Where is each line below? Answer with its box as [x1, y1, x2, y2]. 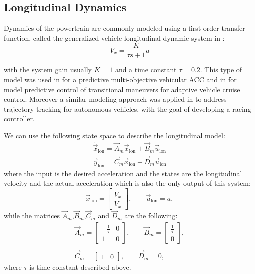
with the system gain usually [4, 64, 92, 75]
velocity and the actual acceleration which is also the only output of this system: [4, 178, 251, 188]
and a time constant [115, 64, 177, 75]
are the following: [124, 210, 178, 221]
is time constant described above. [29, 262, 131, 272]
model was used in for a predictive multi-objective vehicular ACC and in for [4, 74, 237, 85]
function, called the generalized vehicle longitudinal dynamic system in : [4, 32, 225, 43]
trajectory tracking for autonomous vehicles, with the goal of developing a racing [4, 103, 251, 114]
